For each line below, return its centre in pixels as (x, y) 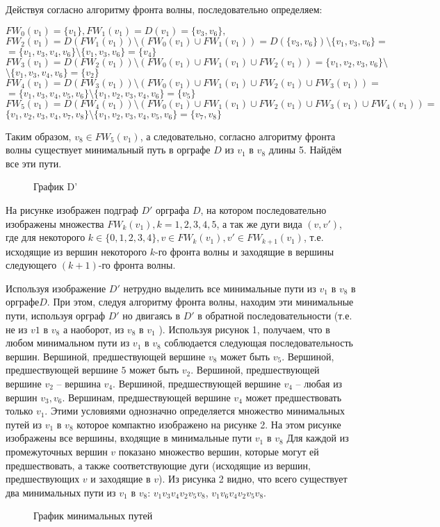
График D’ (56, 186)
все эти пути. (34, 163)
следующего (31, 265)
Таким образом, (39, 136)
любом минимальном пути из (68, 343)
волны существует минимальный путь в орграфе (108, 150)
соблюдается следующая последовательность (259, 343)
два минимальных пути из (61, 492)
